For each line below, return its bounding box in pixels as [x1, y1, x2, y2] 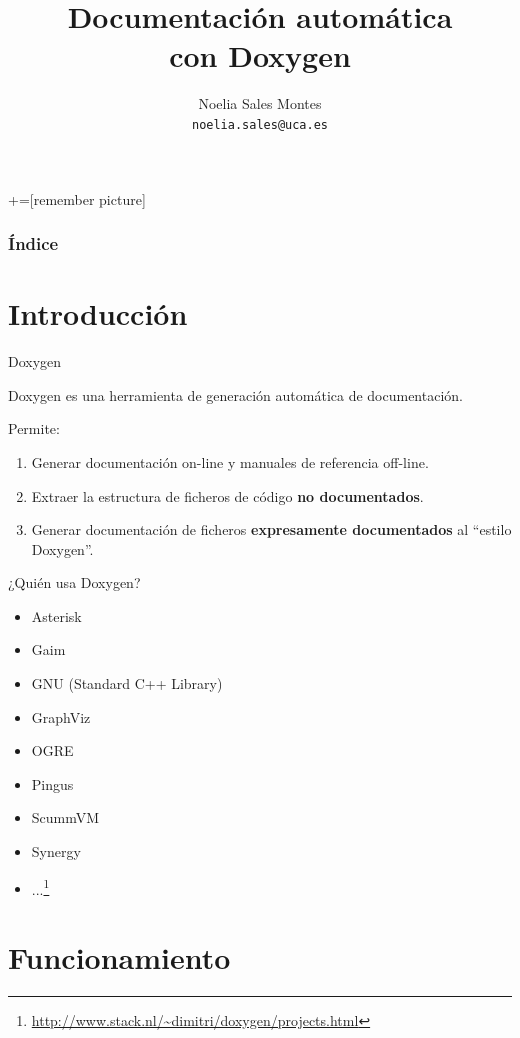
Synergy [31, 841, 81, 862]
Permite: [8, 418, 60, 439]
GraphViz [31, 706, 91, 727]
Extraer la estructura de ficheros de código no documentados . [31, 485, 424, 506]
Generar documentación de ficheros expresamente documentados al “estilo [31, 519, 512, 540]
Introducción [8, 293, 188, 334]
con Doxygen [169, 35, 351, 76]
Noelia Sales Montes [198, 93, 322, 114]
